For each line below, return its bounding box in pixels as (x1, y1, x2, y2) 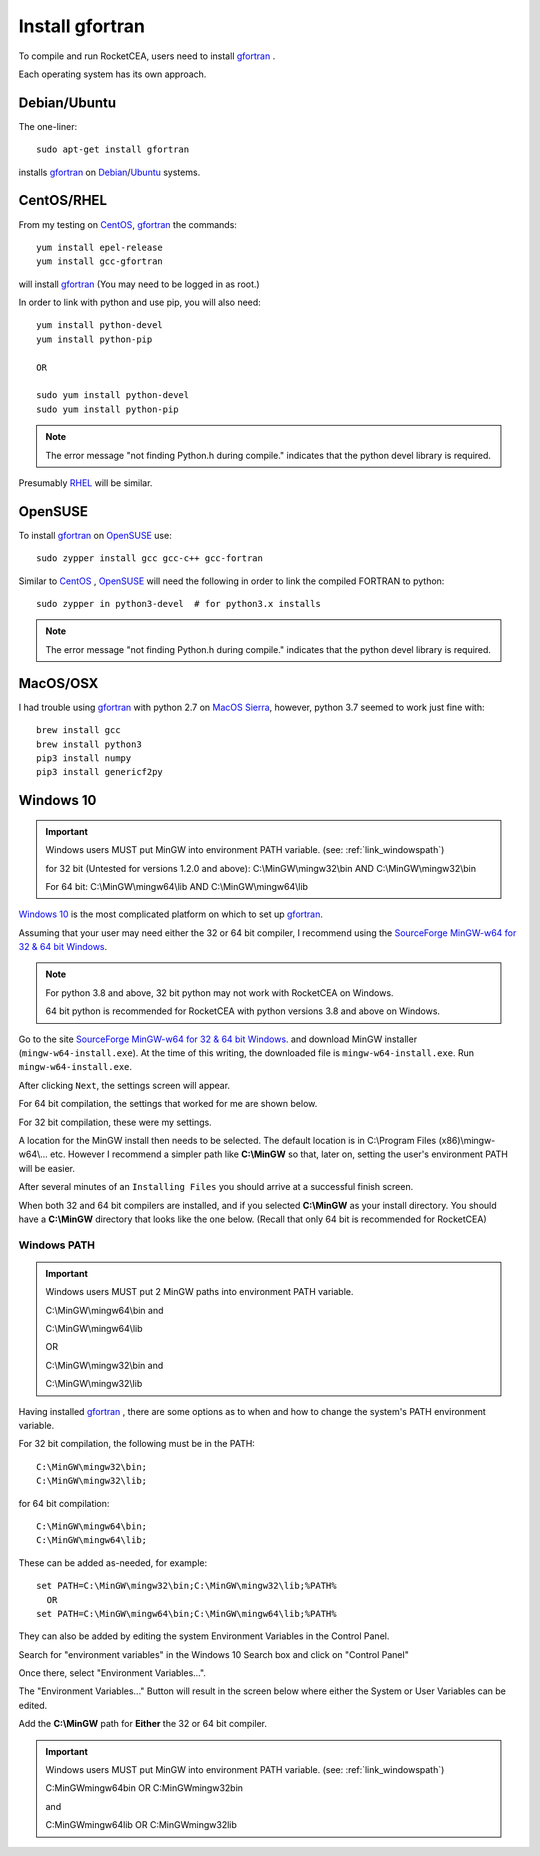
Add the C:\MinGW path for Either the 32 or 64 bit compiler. (18, 1718, 268, 1730)
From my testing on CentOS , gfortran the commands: (18, 218, 237, 230)
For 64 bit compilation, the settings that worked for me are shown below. (18, 1098, 318, 1110)
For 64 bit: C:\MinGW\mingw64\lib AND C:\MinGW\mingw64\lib (45, 880, 309, 892)
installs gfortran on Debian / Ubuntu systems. (18, 166, 201, 178)
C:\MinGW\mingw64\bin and (45, 1304, 164, 1316)
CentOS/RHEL (18, 192, 108, 209)
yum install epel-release (36, 241, 164, 253)
